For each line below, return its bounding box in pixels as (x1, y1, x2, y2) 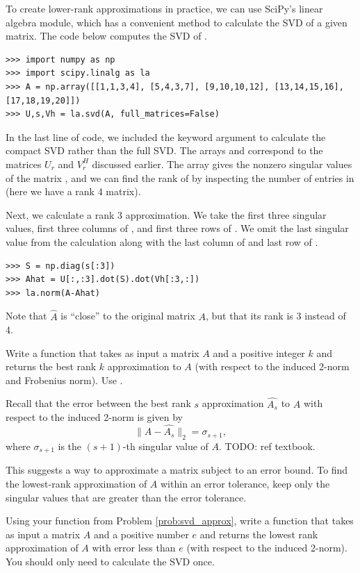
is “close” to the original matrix (60, 308, 195, 323)
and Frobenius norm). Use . (6, 372, 123, 387)
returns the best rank (6, 359, 97, 374)
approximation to (107, 359, 181, 374)
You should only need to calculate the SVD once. (6, 554, 215, 568)
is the (58, 438, 82, 453)
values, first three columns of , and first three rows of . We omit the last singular (6, 221, 349, 235)
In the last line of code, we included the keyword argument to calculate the (6, 129, 326, 144)
